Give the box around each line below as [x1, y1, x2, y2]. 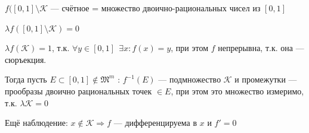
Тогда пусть [5, 73, 47, 85]
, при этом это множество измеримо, [171, 84, 304, 97]
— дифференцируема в [113, 116, 197, 129]
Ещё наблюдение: [5, 116, 68, 129]
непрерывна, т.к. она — [218, 42, 304, 54]
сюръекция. [5, 53, 47, 65]
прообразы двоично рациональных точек [5, 84, 152, 97]
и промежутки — [234, 73, 297, 85]
